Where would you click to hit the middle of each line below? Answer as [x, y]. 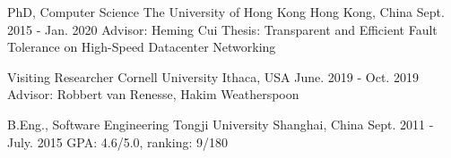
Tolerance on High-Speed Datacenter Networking [142, 47]
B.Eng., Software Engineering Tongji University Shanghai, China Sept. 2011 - [221, 124]
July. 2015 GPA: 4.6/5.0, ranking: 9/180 [117, 141]
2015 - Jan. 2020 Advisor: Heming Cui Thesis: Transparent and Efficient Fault [222, 29]
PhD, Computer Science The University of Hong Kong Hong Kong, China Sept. [226, 12]
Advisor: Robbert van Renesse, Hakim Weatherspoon [153, 94]
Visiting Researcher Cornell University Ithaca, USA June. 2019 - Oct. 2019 [213, 76]
